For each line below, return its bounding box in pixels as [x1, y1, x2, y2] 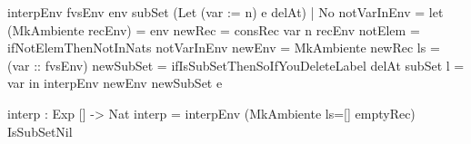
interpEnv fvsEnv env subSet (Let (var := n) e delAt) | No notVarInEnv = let [7, 3, 444, 21]
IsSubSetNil [7, 121, 73, 140]
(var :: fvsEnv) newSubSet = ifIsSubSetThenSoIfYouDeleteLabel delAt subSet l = [7, 55, 465, 74]
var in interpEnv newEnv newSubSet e [7, 73, 223, 92]
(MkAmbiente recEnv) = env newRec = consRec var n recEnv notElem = [7, 20, 420, 39]
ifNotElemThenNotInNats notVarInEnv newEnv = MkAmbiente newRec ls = [7, 38, 440, 57]
